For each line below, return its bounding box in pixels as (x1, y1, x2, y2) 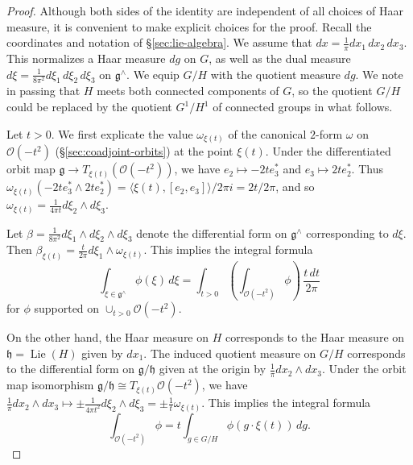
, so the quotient (291, 82, 373, 99)
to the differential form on (6, 360, 135, 377)
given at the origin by (159, 360, 266, 377)
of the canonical (228, 125, 307, 142)
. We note (355, 65, 403, 82)
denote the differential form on (136, 224, 287, 241)
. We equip (126, 65, 180, 82)
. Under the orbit (321, 360, 407, 377)
